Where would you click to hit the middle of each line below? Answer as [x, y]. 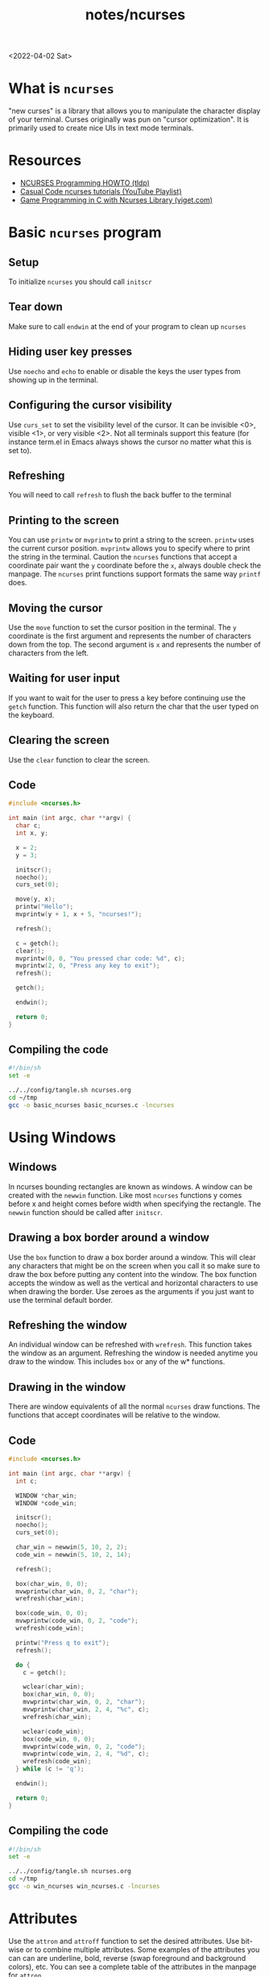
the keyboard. [31, 714]
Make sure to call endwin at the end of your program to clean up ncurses [127, 326]
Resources [45, 161]
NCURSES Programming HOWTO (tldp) [85, 183]
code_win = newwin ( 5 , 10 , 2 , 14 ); [73, 1555]
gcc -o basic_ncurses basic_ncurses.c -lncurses [91, 1105]
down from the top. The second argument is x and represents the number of [134, 644]
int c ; [27, 1481]
